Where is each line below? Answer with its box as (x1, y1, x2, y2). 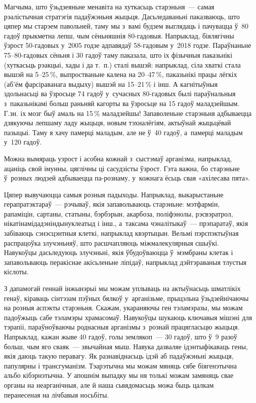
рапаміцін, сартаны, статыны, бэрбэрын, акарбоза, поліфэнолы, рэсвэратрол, (4, 208, 233, 219)
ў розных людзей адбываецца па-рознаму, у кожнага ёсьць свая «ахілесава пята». (4, 173, 250, 183)
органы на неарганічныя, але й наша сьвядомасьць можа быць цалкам (4, 379, 214, 390)
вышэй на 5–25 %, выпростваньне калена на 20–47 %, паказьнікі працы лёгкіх (4, 69, 237, 79)
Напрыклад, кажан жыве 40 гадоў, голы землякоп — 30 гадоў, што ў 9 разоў (4, 331, 237, 341)
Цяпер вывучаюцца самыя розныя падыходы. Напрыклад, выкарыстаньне (4, 189, 224, 199)
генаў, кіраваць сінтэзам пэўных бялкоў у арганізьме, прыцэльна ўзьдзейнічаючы (4, 293, 249, 303)
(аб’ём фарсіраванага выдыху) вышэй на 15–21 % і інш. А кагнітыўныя (4, 78, 218, 89)
